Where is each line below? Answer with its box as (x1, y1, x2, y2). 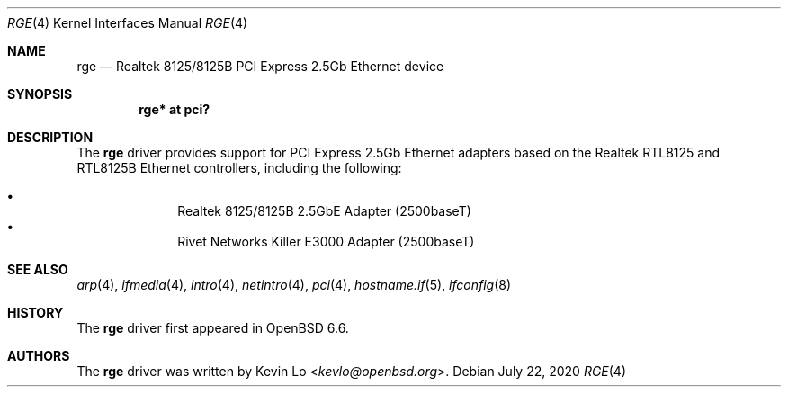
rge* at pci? (139, 102, 210, 117)
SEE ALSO (7, 262, 68, 277)
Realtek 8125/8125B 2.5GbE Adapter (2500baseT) (177, 203, 471, 219)
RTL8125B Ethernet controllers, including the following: (76, 160, 402, 175)
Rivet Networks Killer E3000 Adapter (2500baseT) (177, 234, 475, 249)
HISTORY (7, 305, 64, 320)
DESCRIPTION (7, 130, 94, 145)
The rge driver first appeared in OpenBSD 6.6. (76, 320, 349, 336)
